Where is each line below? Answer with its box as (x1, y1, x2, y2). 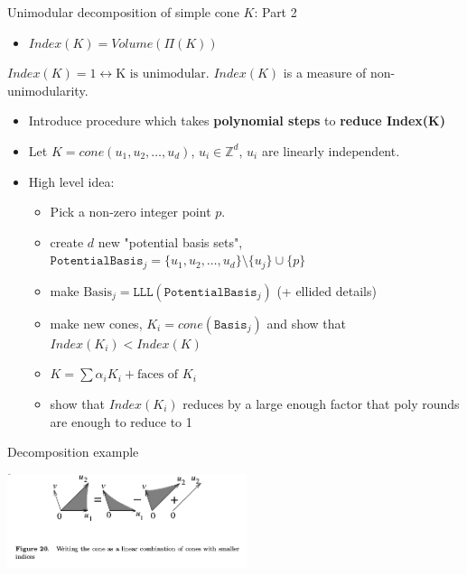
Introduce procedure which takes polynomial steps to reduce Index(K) (28, 111, 445, 130)
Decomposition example (7, 442, 139, 461)
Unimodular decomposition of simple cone (7, 3, 239, 21)
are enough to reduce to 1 (50, 412, 192, 431)
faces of (136, 368, 179, 382)
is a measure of (283, 63, 367, 82)
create (50, 232, 84, 251)
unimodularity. (7, 80, 89, 99)
